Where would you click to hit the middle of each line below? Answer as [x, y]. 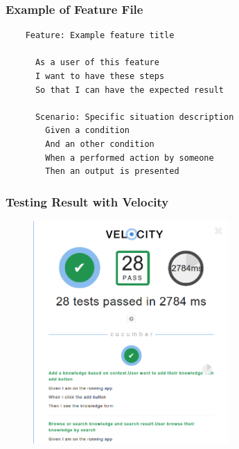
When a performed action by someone [130, 158]
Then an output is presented [112, 171]
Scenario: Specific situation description [134, 117]
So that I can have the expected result [129, 90]
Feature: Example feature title [100, 36]
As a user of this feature [97, 63]
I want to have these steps [100, 76]
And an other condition [100, 144]
